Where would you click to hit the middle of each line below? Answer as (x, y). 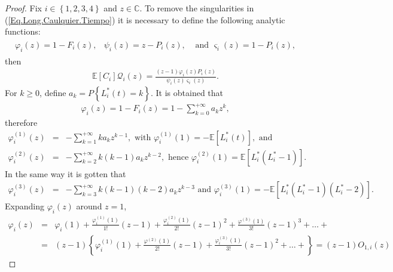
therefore (21, 122)
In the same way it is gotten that (65, 173)
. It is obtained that (187, 92)
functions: (23, 31)
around (89, 206)
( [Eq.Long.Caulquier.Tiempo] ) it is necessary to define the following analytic (145, 19)
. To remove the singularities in (197, 8)
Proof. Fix (23, 8)
